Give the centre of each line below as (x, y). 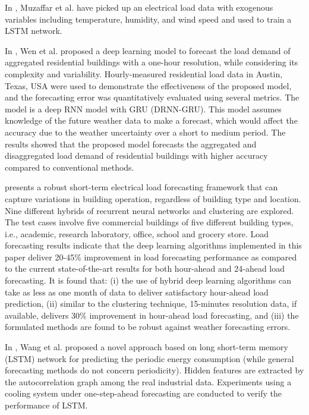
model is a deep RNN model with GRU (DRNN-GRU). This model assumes (143, 109)
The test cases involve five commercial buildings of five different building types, (149, 222)
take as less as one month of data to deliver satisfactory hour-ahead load (137, 292)
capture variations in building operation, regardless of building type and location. (153, 198)
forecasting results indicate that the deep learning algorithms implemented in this (153, 245)
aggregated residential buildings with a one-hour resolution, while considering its (152, 62)
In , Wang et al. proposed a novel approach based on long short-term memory (146, 347)
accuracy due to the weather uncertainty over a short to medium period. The (145, 132)
